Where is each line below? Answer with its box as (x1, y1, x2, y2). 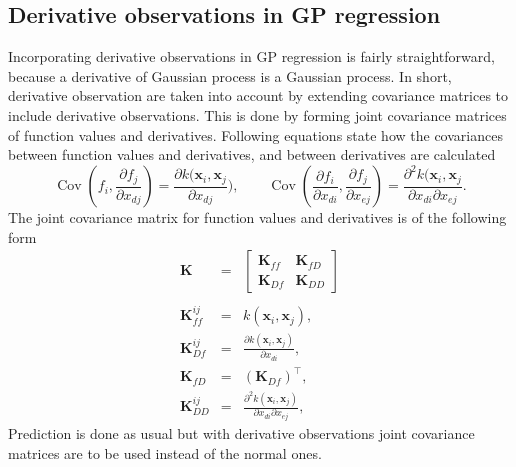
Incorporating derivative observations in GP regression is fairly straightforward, (8, 46, 495, 67)
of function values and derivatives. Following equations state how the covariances (8, 124, 503, 145)
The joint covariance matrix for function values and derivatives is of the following (8, 207, 507, 228)
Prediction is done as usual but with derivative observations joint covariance (8, 423, 475, 443)
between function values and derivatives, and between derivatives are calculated (8, 144, 496, 165)
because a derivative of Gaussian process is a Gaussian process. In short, (8, 65, 452, 86)
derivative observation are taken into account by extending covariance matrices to (8, 85, 509, 106)
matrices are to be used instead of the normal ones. (8, 442, 322, 463)
